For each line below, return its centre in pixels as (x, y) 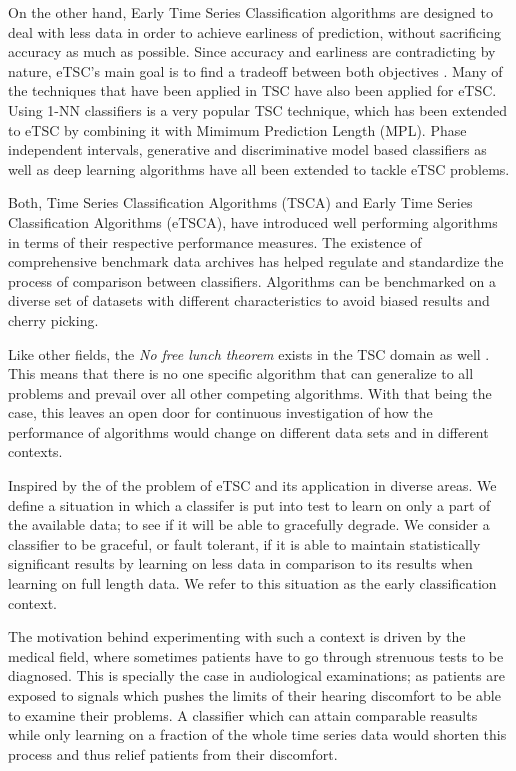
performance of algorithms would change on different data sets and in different (248, 431)
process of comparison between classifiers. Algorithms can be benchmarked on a (252, 280)
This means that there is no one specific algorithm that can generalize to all (241, 373)
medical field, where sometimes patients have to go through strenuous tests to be (256, 655)
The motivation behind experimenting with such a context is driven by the (237, 636)
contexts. (35, 451)
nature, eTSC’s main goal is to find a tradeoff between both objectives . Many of (255, 70)
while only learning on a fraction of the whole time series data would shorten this (257, 734)
